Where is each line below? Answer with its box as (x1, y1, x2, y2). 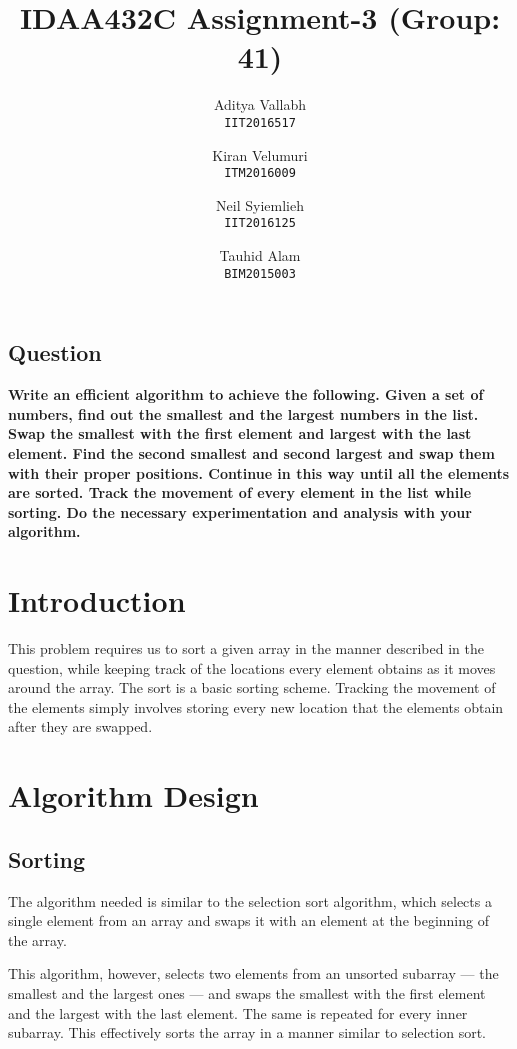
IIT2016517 (224, 115, 296, 130)
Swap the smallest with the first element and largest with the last (8, 423, 472, 444)
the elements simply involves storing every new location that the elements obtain (8, 696, 504, 717)
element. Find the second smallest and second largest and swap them (8, 442, 495, 463)
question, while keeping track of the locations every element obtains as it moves (8, 657, 496, 678)
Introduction (8, 580, 186, 621)
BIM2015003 (224, 266, 296, 281)
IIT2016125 (224, 216, 296, 231)
